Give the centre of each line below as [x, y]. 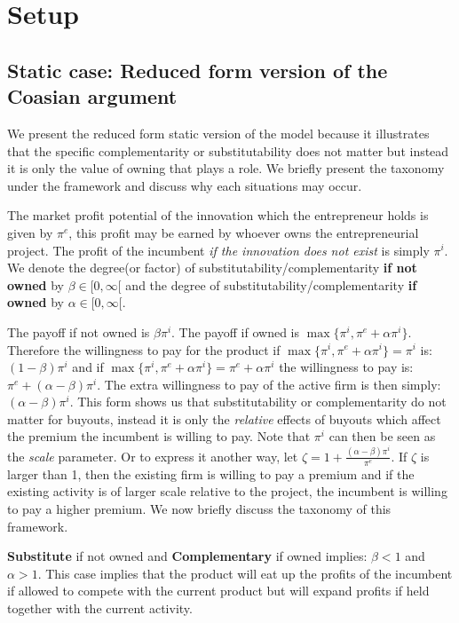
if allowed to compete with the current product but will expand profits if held [218, 591]
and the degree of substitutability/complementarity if [271, 284]
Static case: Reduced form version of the [198, 70]
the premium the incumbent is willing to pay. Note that [159, 436]
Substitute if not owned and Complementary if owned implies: [187, 556]
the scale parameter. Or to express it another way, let [153, 456]
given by [30, 232]
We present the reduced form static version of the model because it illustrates [218, 133]
